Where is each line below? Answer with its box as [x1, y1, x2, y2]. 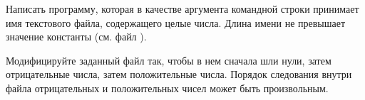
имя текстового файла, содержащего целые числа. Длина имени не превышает [6, 15, 346, 30]
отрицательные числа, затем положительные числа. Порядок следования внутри [6, 67, 352, 82]
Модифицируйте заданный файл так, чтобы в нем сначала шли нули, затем [6, 52, 331, 67]
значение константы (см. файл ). [6, 29, 147, 44]
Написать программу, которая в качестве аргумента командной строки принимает [6, 1, 359, 16]
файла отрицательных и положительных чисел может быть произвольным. [6, 80, 329, 95]
